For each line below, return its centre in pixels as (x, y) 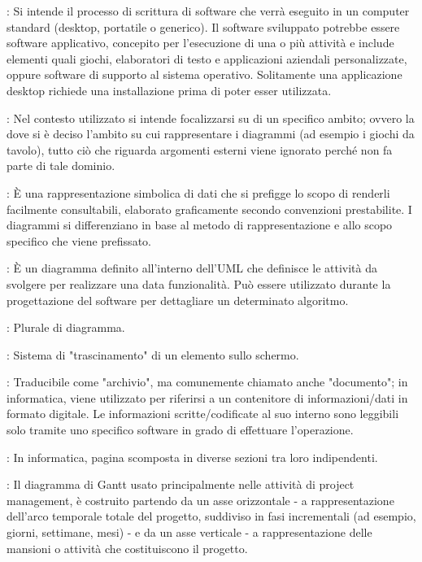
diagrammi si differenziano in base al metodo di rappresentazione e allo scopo (200, 225)
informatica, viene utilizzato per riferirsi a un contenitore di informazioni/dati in (207, 397)
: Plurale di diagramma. (66, 327)
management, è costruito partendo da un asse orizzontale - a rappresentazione (200, 500)
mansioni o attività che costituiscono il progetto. (127, 548)
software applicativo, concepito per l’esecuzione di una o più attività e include (200, 43)
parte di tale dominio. (61, 166)
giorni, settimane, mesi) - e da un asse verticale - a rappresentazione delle (189, 532)
